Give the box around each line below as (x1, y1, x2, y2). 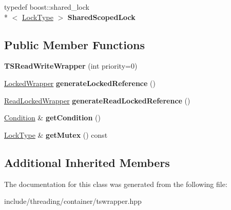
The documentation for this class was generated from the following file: (4, 178, 227, 189)
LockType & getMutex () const (4, 129, 108, 140)
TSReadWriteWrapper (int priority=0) (4, 60, 138, 71)
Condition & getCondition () (4, 112, 101, 123)
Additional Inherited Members (4, 154, 170, 170)
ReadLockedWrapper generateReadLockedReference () (4, 95, 190, 106)
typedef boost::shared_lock (4, 2, 89, 12)
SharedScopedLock (67, 11, 136, 22)
